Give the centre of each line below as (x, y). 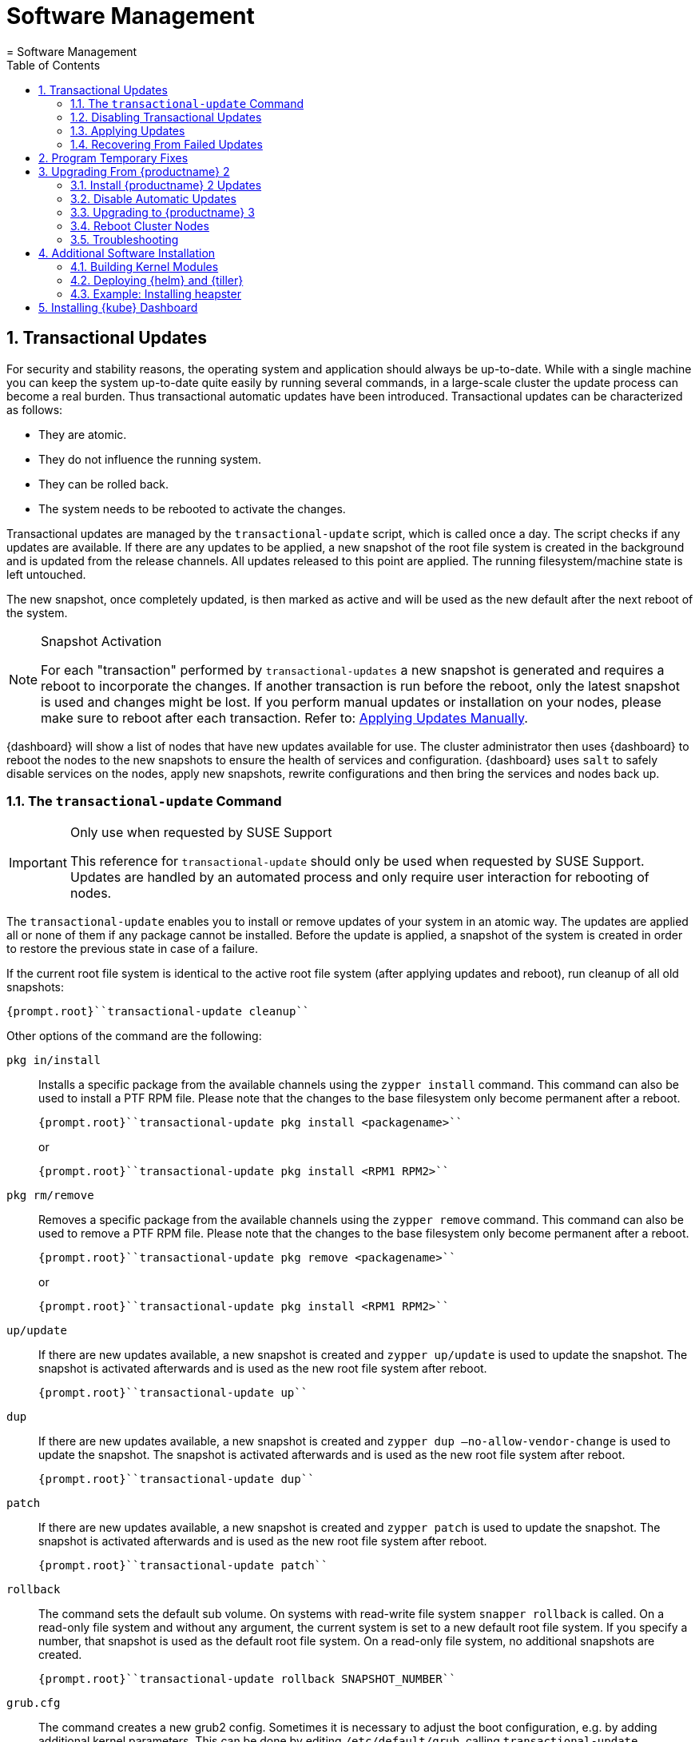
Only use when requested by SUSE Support (201, 833)
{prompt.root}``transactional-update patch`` (183, 1566)
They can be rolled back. (104, 484)
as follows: (35, 409)
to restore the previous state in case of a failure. (133, 949)
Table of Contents (54, 65)
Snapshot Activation (101, 641)
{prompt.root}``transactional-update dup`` (177, 1479)
